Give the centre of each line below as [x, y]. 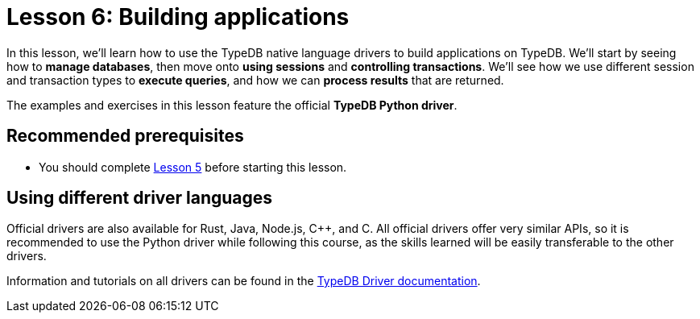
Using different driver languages [140, 198]
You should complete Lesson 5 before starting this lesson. [193, 167]
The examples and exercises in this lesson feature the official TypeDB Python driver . [232, 105]
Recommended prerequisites [125, 136]
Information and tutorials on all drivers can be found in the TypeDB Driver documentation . [244, 281]
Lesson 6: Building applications [178, 17]
